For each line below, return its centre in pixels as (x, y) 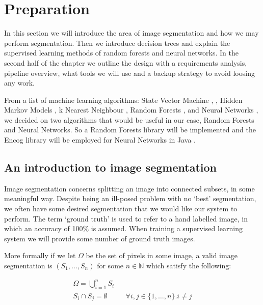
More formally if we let (40, 255)
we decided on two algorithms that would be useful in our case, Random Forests (129, 119)
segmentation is (28, 266)
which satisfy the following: (189, 266)
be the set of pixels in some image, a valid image (162, 255)
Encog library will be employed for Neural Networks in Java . (100, 140)
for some (110, 266)
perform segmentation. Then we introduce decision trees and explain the (117, 43)
